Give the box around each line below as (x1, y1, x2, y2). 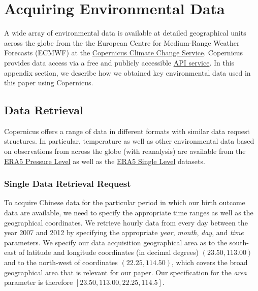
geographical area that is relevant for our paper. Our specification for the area (4, 267, 247, 277)
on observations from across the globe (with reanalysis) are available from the (4, 146, 246, 156)
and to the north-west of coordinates (4, 257, 118, 268)
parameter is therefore (4, 277, 73, 287)
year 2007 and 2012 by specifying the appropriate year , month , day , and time (4, 227, 244, 238)
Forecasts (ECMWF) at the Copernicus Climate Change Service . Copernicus (4, 47, 243, 58)
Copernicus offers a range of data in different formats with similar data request (4, 125, 250, 136)
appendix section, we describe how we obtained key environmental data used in (4, 67, 251, 78)
